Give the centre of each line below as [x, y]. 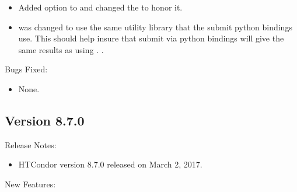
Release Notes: [31, 144]
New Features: [30, 184]
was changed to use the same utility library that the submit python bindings [155, 27]
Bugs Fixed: [26, 69]
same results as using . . [61, 49]
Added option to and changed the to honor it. [100, 7]
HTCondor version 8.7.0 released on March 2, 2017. [110, 164]
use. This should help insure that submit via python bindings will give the [151, 38]
